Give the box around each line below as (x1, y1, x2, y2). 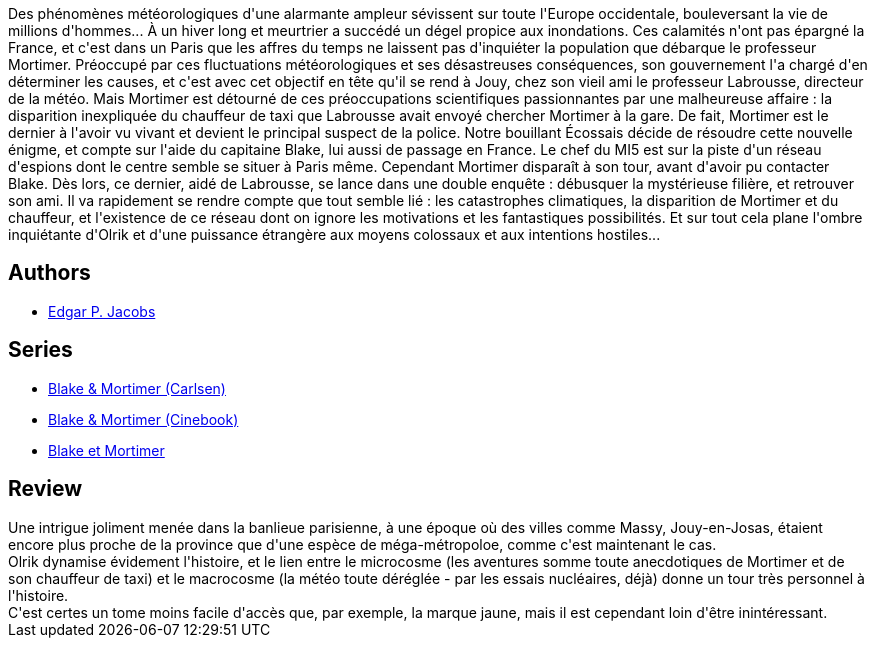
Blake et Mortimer (48, 441, 165, 459)
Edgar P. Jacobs (48, 302, 156, 320)
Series (8, 337, 73, 363)
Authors (8, 260, 91, 286)
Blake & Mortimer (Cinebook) (48, 410, 239, 428)
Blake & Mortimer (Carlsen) (48, 379, 226, 397)
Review (8, 476, 83, 502)
